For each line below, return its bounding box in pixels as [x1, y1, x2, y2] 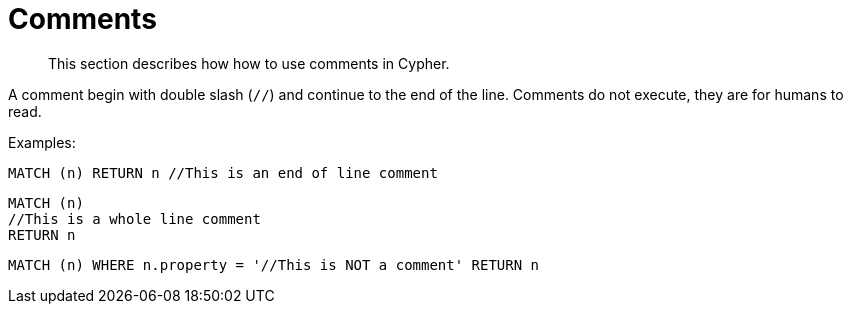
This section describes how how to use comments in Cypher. [48, 54, 450, 72]
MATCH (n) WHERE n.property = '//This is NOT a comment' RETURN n [8, 256, 540, 273]
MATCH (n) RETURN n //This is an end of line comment [8, 164, 438, 181]
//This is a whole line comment [8, 210, 261, 227]
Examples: [8, 133, 76, 151]
